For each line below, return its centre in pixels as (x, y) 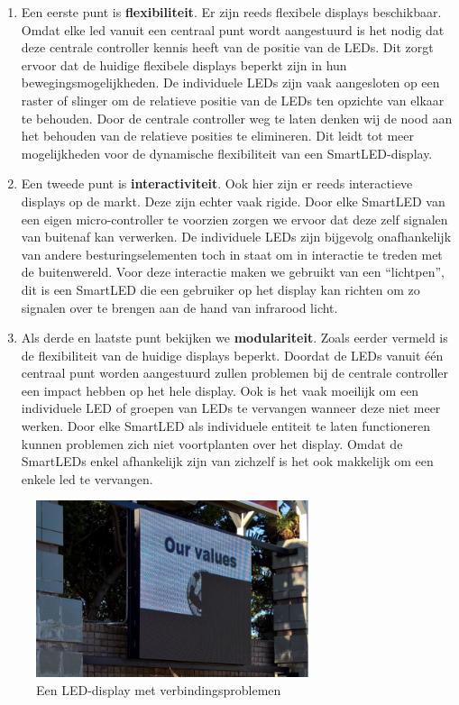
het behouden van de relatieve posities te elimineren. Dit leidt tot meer (218, 136)
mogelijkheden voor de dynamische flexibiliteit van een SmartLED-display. (227, 153)
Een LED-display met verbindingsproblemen (159, 690)
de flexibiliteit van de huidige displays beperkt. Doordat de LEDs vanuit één (232, 355)
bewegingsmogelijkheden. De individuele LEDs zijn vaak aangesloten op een (230, 82)
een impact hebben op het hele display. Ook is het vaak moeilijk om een (220, 390)
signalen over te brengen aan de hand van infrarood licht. (179, 307)
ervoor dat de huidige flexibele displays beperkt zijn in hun (184, 64)
